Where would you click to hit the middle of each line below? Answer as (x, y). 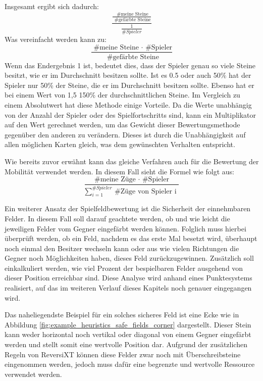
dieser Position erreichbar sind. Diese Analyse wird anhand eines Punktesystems (128, 278)
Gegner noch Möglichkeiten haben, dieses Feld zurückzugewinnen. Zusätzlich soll (129, 258)
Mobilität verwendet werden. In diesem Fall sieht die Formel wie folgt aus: (119, 171)
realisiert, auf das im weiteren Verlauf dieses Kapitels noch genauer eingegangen (128, 288)
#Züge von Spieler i (146, 191)
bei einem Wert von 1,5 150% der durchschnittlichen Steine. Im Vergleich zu (122, 95)
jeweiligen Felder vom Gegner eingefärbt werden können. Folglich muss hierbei (125, 228)
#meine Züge (115, 180)
